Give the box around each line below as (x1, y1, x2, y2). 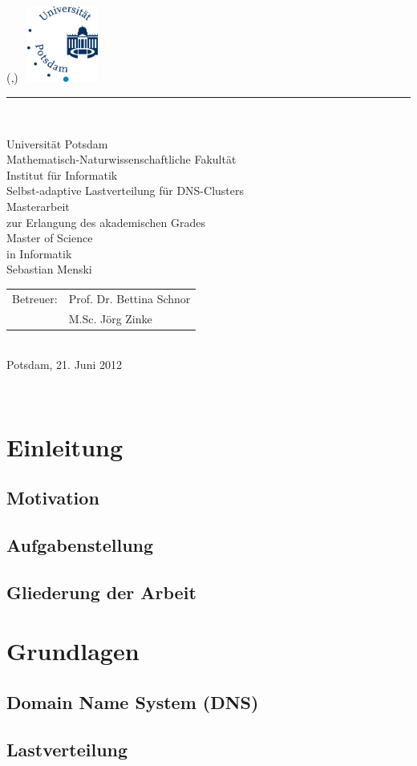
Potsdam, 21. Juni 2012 (6, 356, 122, 373)
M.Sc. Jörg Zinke (68, 310, 152, 326)
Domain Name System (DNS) (6, 689, 259, 714)
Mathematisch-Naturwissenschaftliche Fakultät (6, 151, 237, 168)
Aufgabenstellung (6, 533, 154, 557)
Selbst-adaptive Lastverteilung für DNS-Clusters (6, 182, 245, 199)
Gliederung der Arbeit (6, 579, 196, 604)
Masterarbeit (6, 198, 70, 215)
